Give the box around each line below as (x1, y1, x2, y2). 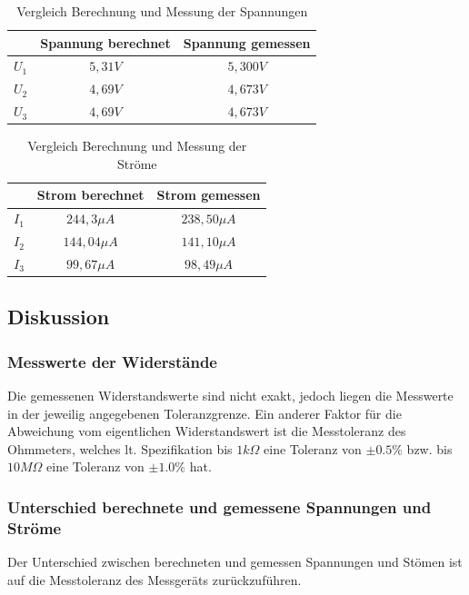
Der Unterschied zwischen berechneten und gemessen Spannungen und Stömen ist (7, 552, 463, 571)
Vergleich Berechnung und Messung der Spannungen (16, 2, 308, 20)
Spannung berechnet (40, 33, 171, 52)
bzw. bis (406, 439, 453, 458)
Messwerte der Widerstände (7, 350, 217, 372)
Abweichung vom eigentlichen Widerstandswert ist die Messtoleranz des (7, 421, 406, 441)
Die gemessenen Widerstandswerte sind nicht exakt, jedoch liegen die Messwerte (7, 386, 454, 405)
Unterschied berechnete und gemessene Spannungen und (7, 495, 432, 518)
